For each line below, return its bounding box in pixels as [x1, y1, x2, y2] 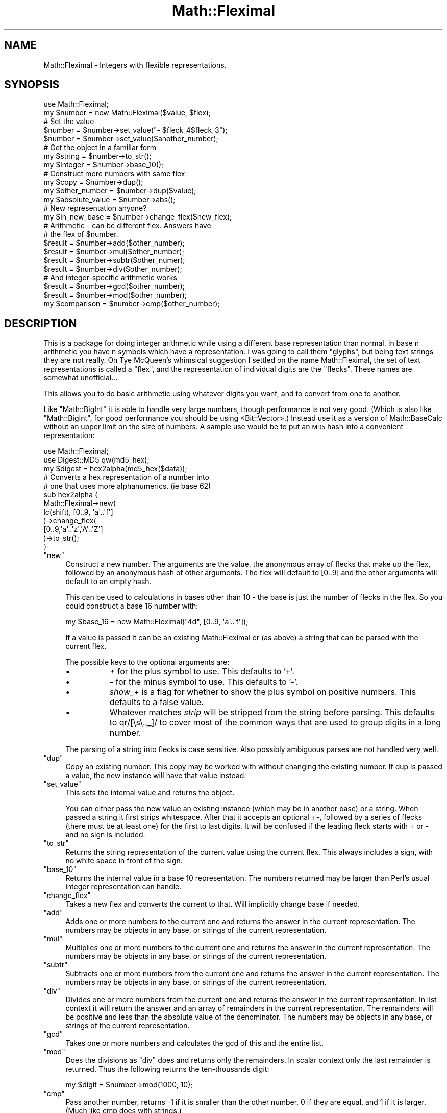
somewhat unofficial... [43, 373, 118, 382]
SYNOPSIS [4, 78, 60, 91]
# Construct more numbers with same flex [43, 169, 185, 178]
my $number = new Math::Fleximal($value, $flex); [43, 108, 211, 117]
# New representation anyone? [43, 204, 147, 213]
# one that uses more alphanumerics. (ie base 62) [43, 481, 211, 491]
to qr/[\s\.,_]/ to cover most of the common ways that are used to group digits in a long [109, 717, 441, 728]
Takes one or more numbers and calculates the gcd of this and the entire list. [65, 1038, 324, 1048]
